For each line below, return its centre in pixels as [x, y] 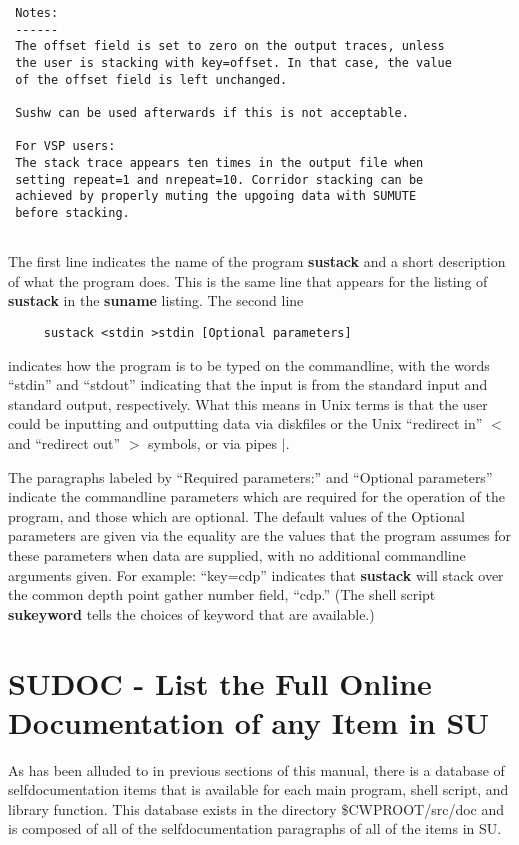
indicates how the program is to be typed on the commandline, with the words [249, 364]
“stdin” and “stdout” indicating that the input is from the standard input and [248, 384]
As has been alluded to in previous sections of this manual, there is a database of [256, 769]
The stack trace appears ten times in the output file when [219, 162]
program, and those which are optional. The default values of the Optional [236, 515]
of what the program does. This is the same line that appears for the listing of [248, 280]
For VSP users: [65, 146]
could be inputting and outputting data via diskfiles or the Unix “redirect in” [245, 423]
